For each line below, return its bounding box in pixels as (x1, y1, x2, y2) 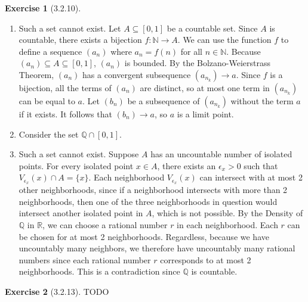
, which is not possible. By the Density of (152, 207, 303, 219)
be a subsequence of (127, 94, 200, 107)
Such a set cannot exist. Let (19, 21, 121, 34)
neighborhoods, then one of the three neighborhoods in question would (19, 195, 278, 207)
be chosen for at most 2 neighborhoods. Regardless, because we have (19, 230, 269, 242)
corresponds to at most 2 (160, 253, 251, 266)
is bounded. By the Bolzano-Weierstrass (124, 57, 271, 69)
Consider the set (19, 127, 79, 140)
